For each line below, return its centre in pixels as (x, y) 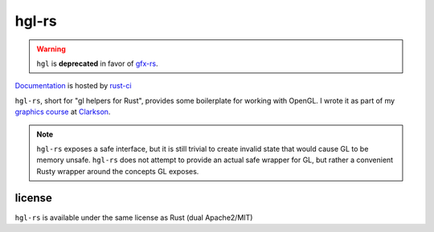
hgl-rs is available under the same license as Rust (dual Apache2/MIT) (134, 218)
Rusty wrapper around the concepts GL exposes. (118, 171)
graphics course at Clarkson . (63, 112)
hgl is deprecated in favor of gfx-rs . (97, 63)
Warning (51, 49)
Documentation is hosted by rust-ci (73, 86)
